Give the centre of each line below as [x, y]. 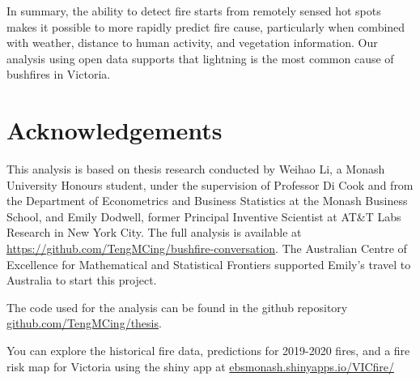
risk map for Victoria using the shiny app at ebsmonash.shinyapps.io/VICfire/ [201, 366]
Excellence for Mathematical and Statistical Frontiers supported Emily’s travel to [209, 264]
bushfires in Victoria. [59, 74]
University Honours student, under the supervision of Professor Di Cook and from [210, 184]
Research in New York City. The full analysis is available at [154, 232]
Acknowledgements [115, 130]
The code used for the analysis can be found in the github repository [177, 307]
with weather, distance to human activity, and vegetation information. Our [192, 43]
